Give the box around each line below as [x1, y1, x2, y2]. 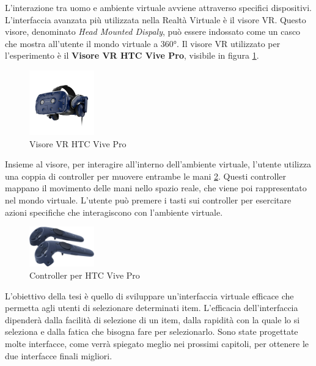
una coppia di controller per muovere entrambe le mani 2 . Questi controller [5, 169, 287, 182]
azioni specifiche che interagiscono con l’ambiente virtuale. [5, 205, 223, 218]
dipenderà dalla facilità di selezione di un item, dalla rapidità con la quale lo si [5, 313, 300, 326]
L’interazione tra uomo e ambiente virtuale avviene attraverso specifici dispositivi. [5, 1, 312, 13]
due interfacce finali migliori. [5, 349, 112, 362]
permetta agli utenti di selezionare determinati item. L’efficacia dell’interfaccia [5, 301, 298, 314]
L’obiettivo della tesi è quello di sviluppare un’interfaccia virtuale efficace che [5, 289, 294, 302]
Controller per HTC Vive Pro [29, 269, 140, 281]
